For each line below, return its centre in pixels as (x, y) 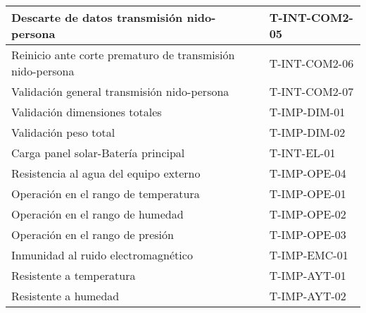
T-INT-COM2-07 (311, 91)
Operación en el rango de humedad (97, 214)
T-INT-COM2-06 (311, 63)
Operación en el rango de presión (93, 234)
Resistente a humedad (65, 296)
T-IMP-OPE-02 (308, 214)
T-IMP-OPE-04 (308, 173)
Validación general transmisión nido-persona (120, 91)
